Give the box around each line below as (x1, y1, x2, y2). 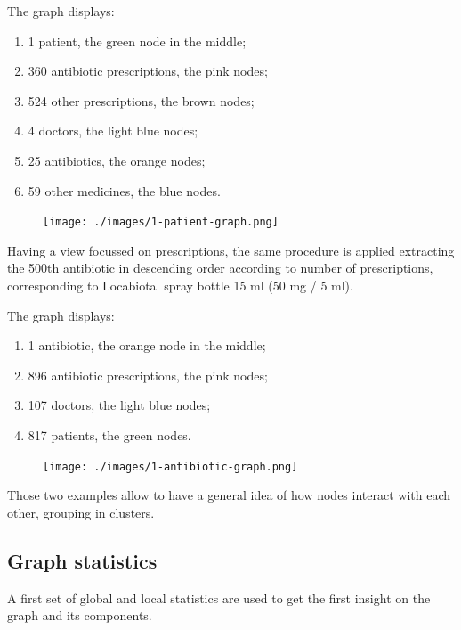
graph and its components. (7, 606, 152, 625)
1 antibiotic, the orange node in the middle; (28, 336, 266, 355)
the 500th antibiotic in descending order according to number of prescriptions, (7, 258, 433, 277)
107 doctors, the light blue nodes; (28, 396, 211, 414)
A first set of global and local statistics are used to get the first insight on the (7, 588, 431, 607)
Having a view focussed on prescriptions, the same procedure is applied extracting (7, 241, 455, 259)
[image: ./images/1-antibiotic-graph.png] (43, 460, 298, 473)
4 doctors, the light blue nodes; (28, 121, 198, 140)
